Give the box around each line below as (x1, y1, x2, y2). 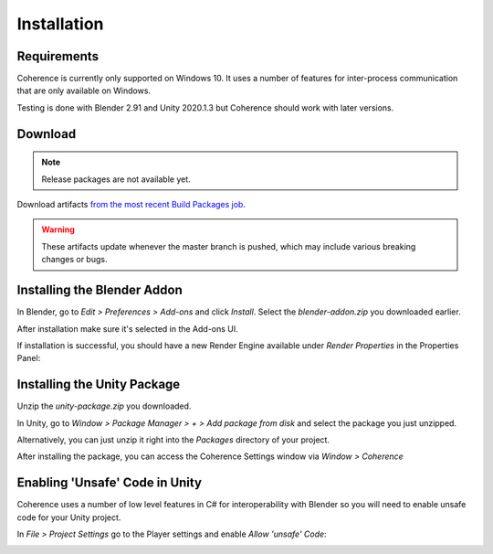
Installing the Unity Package (16, 377, 181, 392)
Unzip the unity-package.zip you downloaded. (16, 400, 192, 411)
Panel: (16, 353, 41, 364)
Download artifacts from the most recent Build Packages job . (16, 199, 246, 210)
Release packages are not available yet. (41, 174, 191, 185)
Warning (41, 224, 75, 235)
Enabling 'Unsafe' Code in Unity (16, 475, 203, 491)
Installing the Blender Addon (16, 282, 183, 298)
